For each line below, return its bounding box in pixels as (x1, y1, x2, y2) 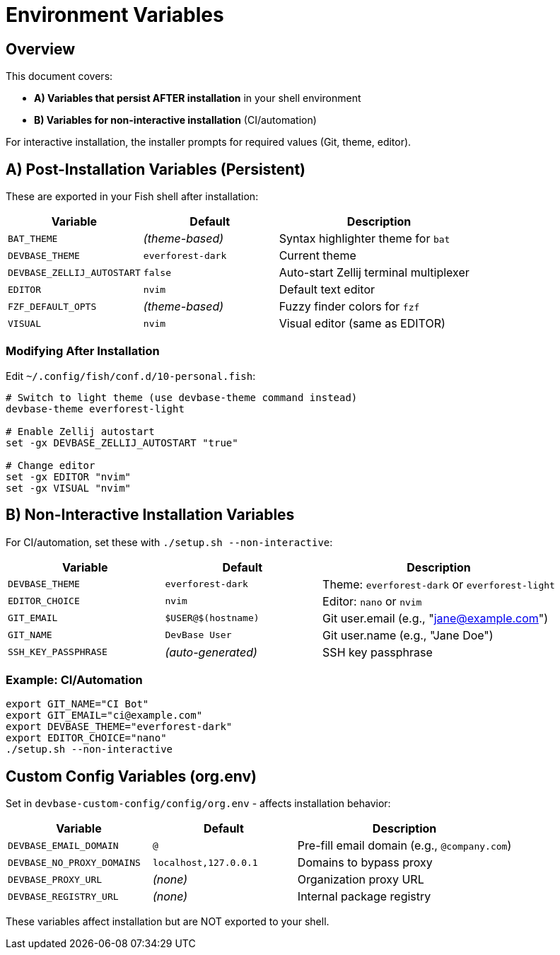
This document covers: (6, 70, 113, 83)
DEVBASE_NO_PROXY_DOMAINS (8, 857, 141, 868)
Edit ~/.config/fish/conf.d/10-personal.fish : (6, 369, 256, 382)
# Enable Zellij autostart (6, 425, 155, 437)
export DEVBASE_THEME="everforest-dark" (6, 721, 233, 733)
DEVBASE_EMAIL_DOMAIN (8, 840, 119, 851)
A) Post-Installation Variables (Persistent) (6, 160, 306, 178)
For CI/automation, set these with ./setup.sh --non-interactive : (6, 536, 333, 548)
